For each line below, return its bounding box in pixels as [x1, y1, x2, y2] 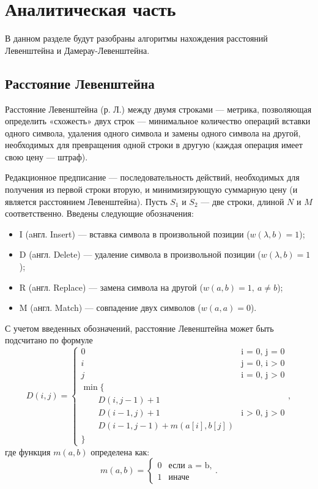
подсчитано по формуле [5, 334, 93, 346]
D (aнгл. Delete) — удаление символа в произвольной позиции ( [19, 248, 261, 261]
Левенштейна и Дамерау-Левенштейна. [5, 43, 150, 56]
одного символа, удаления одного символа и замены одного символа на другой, [5, 126, 301, 139]
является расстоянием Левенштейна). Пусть [5, 195, 168, 207]
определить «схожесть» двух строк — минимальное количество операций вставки [5, 114, 311, 127]
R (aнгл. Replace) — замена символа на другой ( [19, 280, 203, 293]
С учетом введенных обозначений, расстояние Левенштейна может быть [5, 321, 274, 334]
